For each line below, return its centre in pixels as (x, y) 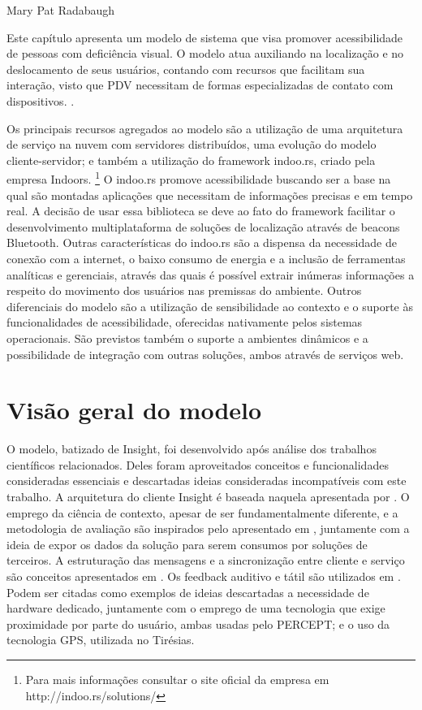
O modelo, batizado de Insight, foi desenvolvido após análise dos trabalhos (192, 449)
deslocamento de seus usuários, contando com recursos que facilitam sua (186, 69)
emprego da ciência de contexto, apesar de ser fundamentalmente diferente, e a (202, 512)
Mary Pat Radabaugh (61, 10)
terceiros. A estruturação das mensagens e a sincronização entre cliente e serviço (206, 560)
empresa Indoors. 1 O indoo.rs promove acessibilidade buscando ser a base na (199, 177)
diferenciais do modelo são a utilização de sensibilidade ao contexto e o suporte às (210, 306)
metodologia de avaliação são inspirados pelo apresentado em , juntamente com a (208, 528)
